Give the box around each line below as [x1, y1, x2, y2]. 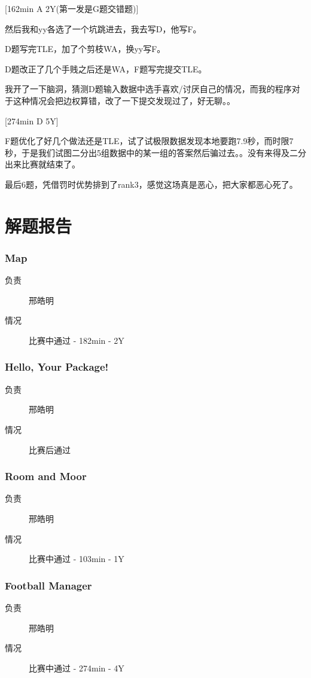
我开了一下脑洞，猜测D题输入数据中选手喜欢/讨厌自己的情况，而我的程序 [5, 83, 292, 95]
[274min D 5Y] [5, 114, 59, 127]
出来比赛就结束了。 [5, 158, 80, 170]
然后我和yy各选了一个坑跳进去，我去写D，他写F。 [5, 22, 202, 35]
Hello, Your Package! [5, 359, 109, 374]
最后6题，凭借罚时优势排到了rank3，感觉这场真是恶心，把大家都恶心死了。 [5, 178, 298, 190]
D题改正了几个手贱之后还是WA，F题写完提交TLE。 [5, 62, 207, 75]
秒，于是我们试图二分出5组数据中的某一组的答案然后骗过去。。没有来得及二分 [5, 146, 306, 158]
